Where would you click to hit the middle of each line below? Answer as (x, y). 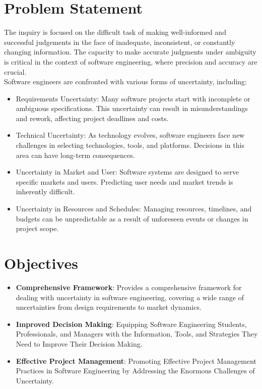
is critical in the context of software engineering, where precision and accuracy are (131, 61)
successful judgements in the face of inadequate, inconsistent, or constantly (120, 42)
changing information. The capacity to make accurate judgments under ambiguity (130, 52)
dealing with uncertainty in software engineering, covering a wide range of (130, 297)
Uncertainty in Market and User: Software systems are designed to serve (127, 172)
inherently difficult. (45, 191)
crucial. (15, 71)
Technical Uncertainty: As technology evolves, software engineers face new (130, 135)
